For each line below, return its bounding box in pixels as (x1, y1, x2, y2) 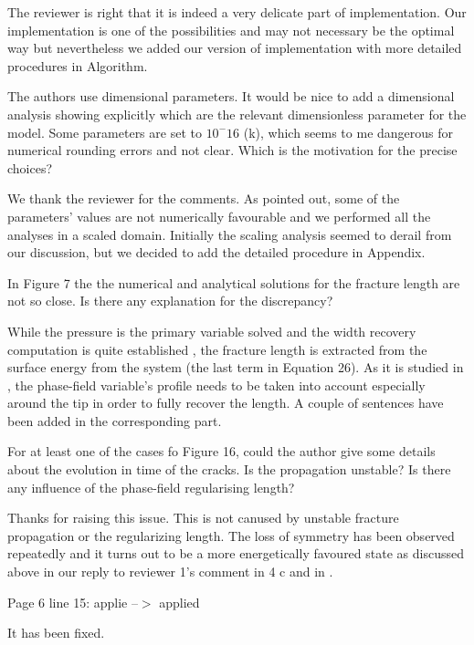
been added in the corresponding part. (7, 411, 222, 430)
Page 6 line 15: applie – (7, 592, 138, 611)
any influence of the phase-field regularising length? (7, 477, 295, 496)
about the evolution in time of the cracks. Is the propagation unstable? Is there (7, 460, 451, 479)
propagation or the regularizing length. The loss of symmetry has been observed (7, 525, 455, 545)
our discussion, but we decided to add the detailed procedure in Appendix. (7, 243, 426, 262)
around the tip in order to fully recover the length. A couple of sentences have (7, 393, 444, 412)
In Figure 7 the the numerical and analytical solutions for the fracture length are (7, 273, 460, 292)
